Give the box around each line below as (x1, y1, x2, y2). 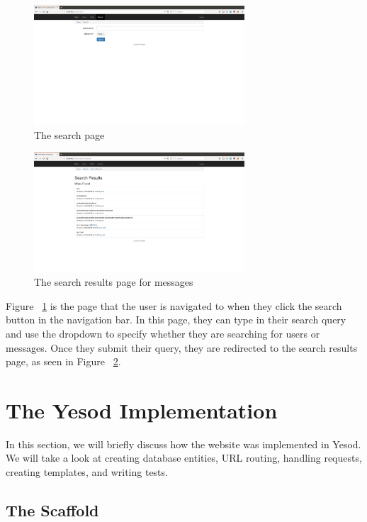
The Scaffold (6, 499, 99, 521)
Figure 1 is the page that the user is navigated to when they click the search (6, 298, 342, 313)
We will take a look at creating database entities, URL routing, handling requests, (6, 450, 362, 465)
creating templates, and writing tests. (6, 465, 168, 479)
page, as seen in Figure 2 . (6, 354, 121, 369)
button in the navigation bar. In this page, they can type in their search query (6, 312, 346, 327)
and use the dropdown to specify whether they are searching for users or (6, 326, 320, 340)
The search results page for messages (34, 274, 193, 289)
